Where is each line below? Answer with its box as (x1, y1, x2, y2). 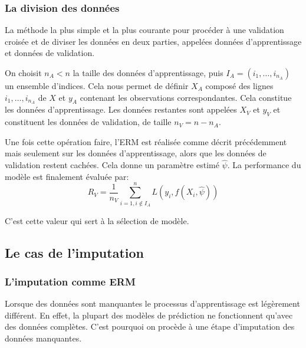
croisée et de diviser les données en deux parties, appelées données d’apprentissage (5, 35, 302, 47)
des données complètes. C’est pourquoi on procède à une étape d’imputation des (5, 320, 295, 333)
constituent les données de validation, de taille (5, 116, 172, 128)
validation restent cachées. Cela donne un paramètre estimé (5, 159, 219, 171)
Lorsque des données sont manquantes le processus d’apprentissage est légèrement (5, 297, 300, 310)
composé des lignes (205, 80, 274, 91)
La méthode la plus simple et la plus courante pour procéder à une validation (5, 24, 284, 36)
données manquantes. (5, 331, 82, 344)
